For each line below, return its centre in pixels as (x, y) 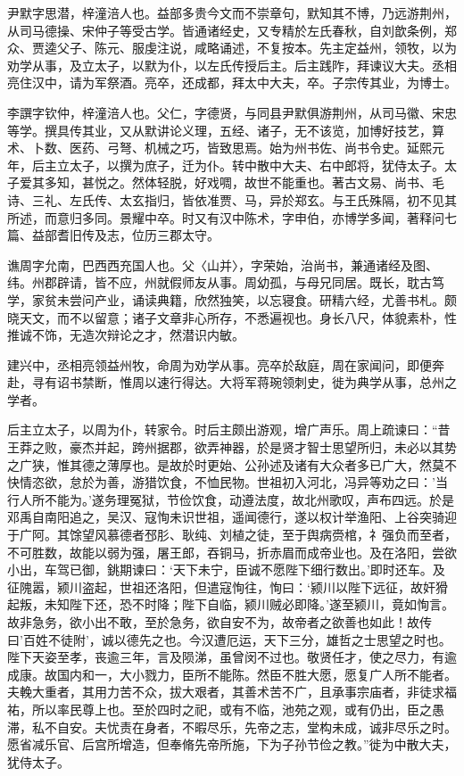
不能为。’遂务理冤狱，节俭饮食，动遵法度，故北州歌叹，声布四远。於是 (249, 499)
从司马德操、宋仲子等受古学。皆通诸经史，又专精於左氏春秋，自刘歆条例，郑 (232, 30)
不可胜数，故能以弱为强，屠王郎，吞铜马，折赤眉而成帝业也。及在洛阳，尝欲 (232, 552)
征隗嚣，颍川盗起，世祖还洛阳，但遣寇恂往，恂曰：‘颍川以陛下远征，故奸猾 (228, 586)
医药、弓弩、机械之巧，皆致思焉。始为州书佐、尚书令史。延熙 (250, 148)
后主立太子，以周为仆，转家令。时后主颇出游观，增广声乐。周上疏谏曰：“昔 (229, 429)
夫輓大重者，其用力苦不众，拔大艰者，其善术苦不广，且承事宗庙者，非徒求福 (232, 692)
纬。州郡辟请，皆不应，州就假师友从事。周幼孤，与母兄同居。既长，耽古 (220, 282)
